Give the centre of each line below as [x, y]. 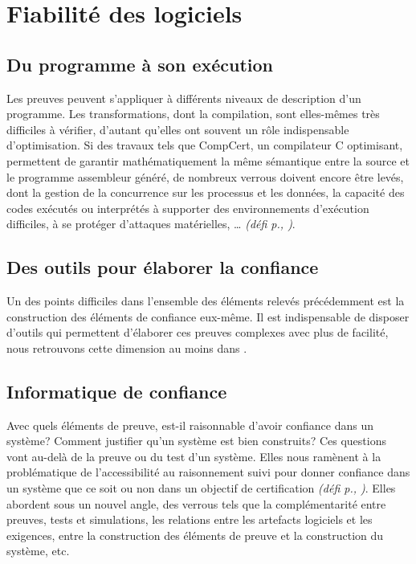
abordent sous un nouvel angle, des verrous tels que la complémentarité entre [196, 503]
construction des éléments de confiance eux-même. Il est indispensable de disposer [208, 316]
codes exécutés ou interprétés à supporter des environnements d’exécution [188, 208]
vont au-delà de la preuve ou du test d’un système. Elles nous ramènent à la [194, 456]
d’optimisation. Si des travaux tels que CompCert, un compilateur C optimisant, [205, 145]
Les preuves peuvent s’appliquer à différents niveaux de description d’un [184, 98]
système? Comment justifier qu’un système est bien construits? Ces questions [196, 441]
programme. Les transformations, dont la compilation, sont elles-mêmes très [193, 114]
